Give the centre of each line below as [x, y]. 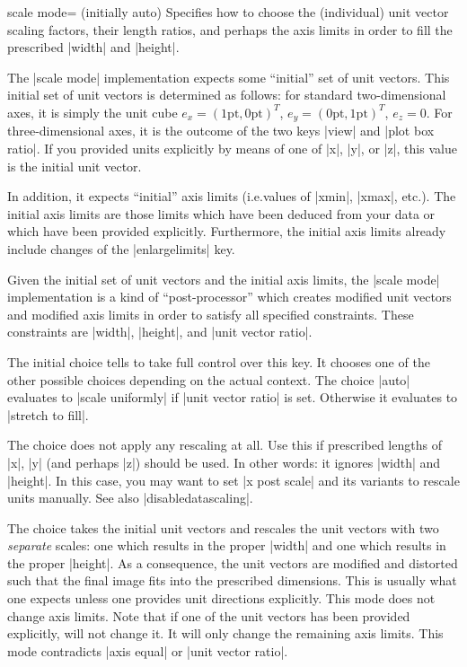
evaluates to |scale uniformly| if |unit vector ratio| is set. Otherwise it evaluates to [233, 397]
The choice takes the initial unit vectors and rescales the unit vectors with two [223, 527]
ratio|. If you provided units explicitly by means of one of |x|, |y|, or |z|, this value [232, 149]
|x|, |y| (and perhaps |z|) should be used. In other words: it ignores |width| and [224, 462]
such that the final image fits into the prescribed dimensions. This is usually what [232, 580]
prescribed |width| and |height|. [93, 47]
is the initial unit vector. [75, 166]
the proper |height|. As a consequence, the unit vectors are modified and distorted [233, 562]
